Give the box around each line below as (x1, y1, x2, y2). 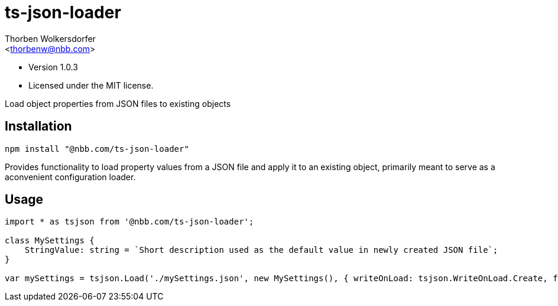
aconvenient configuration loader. (5, 171, 136, 182)
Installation (5, 119, 72, 134)
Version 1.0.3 (28, 61, 78, 72)
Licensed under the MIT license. (28, 80, 154, 90)
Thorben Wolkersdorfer (5, 33, 96, 44)
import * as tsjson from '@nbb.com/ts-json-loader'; (5, 217, 254, 227)
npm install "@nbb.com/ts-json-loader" (5, 144, 189, 154)
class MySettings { (5, 236, 95, 246)
